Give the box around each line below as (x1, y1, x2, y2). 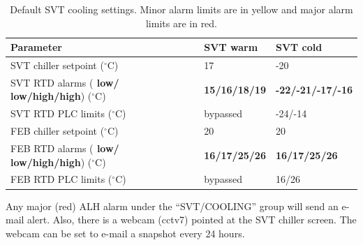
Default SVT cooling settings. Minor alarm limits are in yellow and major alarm (10, 2, 353, 16)
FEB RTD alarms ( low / (10, 141, 119, 155)
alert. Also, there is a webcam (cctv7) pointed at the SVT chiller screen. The (27, 212, 357, 227)
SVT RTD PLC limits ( (10, 106, 112, 121)
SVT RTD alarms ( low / (10, 75, 119, 89)
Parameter (10, 40, 62, 54)
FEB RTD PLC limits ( (10, 172, 112, 186)
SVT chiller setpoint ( (10, 58, 104, 73)
